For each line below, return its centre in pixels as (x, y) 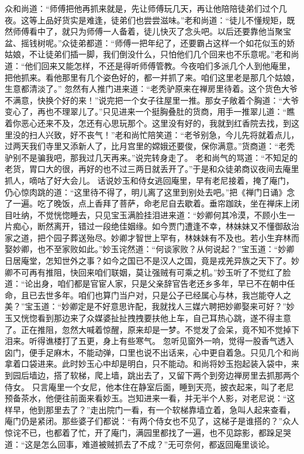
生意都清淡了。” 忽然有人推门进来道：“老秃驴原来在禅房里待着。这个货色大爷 (151, 89)
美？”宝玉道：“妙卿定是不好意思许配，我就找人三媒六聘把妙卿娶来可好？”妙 (150, 306)
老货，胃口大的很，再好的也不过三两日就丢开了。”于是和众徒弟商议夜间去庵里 (152, 169)
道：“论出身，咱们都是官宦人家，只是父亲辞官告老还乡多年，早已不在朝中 (146, 283)
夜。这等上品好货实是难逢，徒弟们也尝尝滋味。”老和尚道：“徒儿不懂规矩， (146, 20)
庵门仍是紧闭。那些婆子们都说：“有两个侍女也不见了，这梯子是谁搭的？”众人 (152, 421)
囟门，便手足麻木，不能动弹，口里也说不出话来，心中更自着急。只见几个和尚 (152, 352)
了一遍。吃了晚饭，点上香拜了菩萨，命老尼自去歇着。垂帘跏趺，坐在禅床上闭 (152, 203)
